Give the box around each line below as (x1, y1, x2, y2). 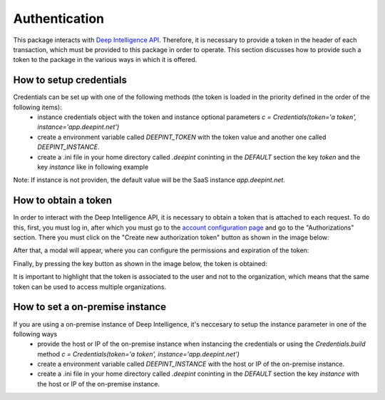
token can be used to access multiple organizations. (13, 282, 167, 291)
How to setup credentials (13, 74, 128, 86)
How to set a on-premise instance (13, 301, 167, 313)
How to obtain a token (13, 195, 113, 207)
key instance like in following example (37, 163, 149, 171)
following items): (13, 103, 62, 111)
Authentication (13, 11, 105, 26)
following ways (13, 329, 58, 338)
